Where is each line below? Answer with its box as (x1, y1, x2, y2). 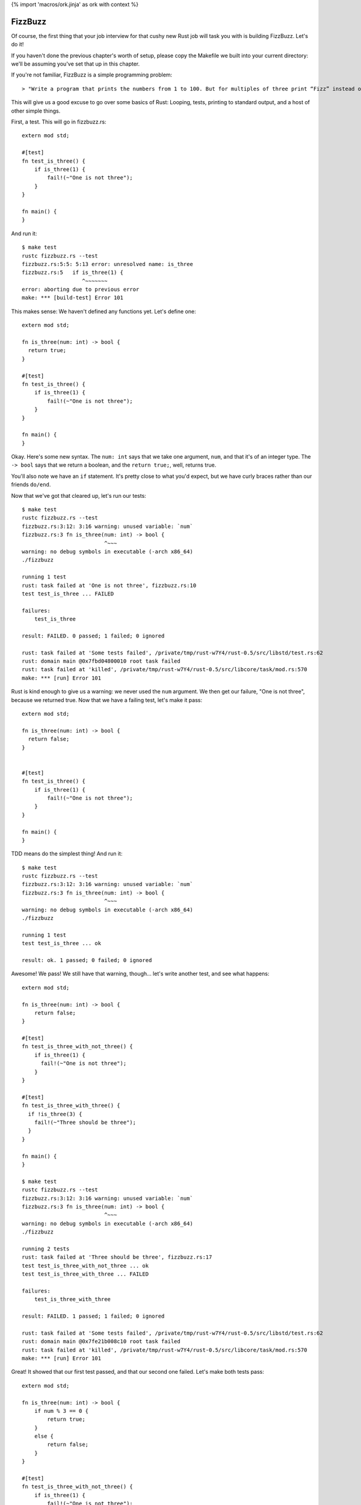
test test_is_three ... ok (22, 940, 102, 947)
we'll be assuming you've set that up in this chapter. (11, 60, 140, 67)
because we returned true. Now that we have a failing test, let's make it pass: (11, 696, 203, 704)
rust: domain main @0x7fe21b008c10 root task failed (22, 1338, 180, 1345)
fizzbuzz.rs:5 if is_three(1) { (22, 269, 123, 276)
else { (34, 1433, 54, 1440)
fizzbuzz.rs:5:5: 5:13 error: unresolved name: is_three (22, 261, 194, 267)
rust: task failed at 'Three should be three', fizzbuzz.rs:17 (22, 1254, 212, 1261)
